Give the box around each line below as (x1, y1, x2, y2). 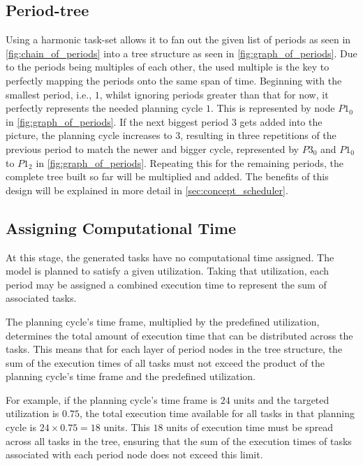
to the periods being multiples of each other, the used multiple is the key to (6, 59, 329, 74)
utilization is (6, 406, 59, 421)
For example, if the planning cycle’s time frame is (6, 392, 217, 407)
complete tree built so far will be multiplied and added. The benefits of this (6, 169, 329, 184)
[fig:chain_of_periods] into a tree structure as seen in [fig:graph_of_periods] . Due (6, 45, 357, 60)
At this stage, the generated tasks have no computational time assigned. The (6, 249, 334, 264)
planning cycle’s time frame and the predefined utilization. (6, 369, 255, 384)
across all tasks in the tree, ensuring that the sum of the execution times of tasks (6, 433, 352, 448)
